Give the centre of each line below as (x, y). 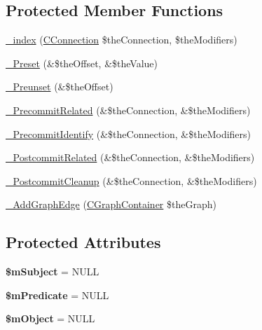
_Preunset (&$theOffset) (60, 87)
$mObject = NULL (50, 318)
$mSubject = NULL (53, 271)
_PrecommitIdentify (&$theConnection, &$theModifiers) (129, 133)
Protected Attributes (83, 242)
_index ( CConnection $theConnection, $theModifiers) (122, 40)
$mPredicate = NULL (57, 295)
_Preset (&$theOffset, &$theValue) (82, 63)
